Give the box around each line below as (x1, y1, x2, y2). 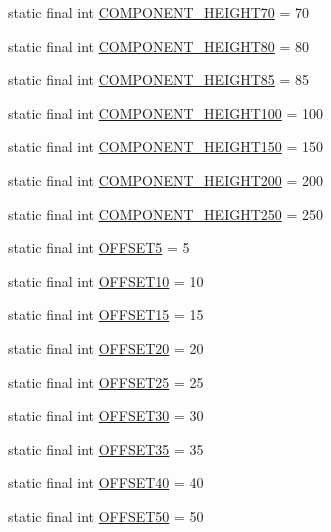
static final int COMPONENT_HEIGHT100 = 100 (8, 102, 324, 123)
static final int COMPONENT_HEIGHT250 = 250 (8, 203, 324, 224)
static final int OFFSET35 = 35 (8, 438, 204, 459)
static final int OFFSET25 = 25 (8, 371, 204, 392)
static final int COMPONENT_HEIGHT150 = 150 (8, 136, 324, 157)
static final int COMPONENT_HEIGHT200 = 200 (8, 169, 324, 190)
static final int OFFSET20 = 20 (8, 337, 204, 358)
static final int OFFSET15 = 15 (8, 304, 204, 325)
